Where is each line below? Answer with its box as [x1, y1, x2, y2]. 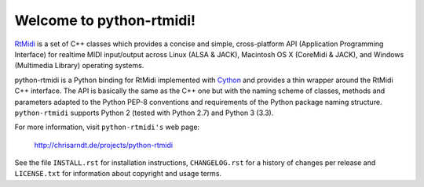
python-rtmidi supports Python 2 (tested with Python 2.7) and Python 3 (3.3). [14, 108, 274, 117]
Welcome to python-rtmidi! [14, 12, 196, 29]
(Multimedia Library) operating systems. [14, 61, 144, 70]
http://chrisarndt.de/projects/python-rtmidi [34, 140, 173, 149]
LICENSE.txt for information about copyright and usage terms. [14, 169, 222, 178]
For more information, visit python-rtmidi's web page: [14, 122, 200, 132]
